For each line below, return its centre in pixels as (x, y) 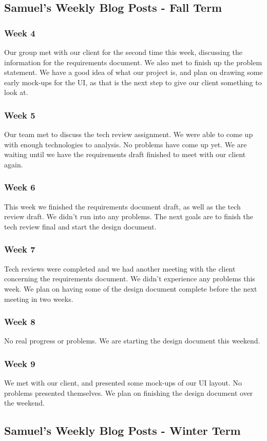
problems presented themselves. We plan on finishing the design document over (129, 392)
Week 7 (20, 249)
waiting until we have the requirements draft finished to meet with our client (125, 154)
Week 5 (20, 115)
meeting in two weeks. (39, 299)
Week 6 (20, 187)
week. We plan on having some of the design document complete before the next (131, 288)
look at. (16, 92)
